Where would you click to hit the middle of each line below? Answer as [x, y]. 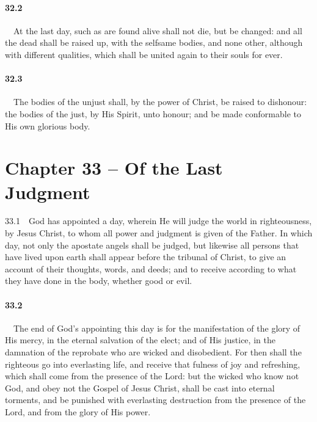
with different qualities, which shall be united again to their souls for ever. [144, 54]
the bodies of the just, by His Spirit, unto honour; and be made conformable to [153, 113]
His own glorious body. [48, 126]
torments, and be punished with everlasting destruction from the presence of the [155, 400]
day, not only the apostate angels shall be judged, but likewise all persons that [152, 245]
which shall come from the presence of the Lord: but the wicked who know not [152, 376]
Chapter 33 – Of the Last [114, 168]
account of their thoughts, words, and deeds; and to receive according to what [151, 268]
